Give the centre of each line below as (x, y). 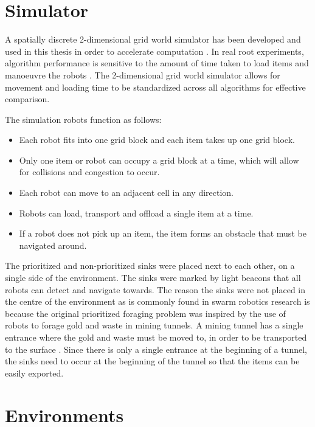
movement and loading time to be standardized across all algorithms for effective (155, 87)
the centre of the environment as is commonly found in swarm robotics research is (157, 301)
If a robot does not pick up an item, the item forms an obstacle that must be (163, 233)
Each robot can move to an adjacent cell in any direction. (126, 193)
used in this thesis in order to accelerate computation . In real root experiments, (154, 51)
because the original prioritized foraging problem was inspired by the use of (145, 313)
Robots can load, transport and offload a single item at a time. (136, 213)
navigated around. (53, 245)
